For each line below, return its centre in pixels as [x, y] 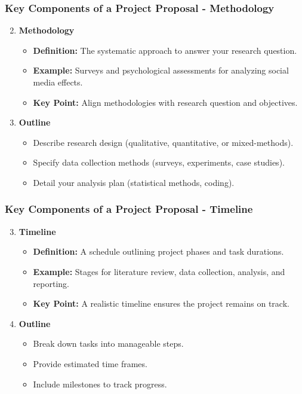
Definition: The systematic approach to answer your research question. [165, 50]
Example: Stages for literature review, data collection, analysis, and [159, 271]
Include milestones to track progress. [100, 384]
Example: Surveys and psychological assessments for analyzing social [161, 70]
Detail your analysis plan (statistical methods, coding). [134, 182]
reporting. [51, 283]
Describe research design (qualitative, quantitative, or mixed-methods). [163, 142]
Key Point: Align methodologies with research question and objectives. [165, 102]
